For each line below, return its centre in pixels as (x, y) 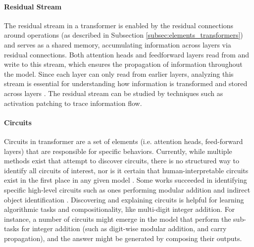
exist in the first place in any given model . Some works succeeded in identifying (126, 180)
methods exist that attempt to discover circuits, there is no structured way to (122, 161)
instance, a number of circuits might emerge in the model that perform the (118, 219)
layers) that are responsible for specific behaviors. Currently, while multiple (118, 151)
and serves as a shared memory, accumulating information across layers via (118, 44)
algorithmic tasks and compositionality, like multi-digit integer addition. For (120, 209)
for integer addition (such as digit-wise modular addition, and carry (124, 228)
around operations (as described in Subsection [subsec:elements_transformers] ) (124, 35)
